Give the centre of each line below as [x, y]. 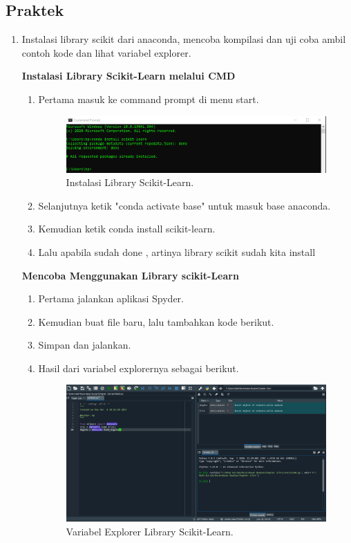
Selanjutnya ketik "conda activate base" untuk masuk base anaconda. [184, 205]
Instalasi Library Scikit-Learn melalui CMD [129, 76]
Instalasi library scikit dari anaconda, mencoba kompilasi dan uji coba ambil [184, 39]
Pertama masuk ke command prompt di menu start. [149, 99]
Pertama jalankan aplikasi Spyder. [111, 298]
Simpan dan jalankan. [85, 345]
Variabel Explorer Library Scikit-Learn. [150, 531]
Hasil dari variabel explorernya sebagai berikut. [139, 368]
